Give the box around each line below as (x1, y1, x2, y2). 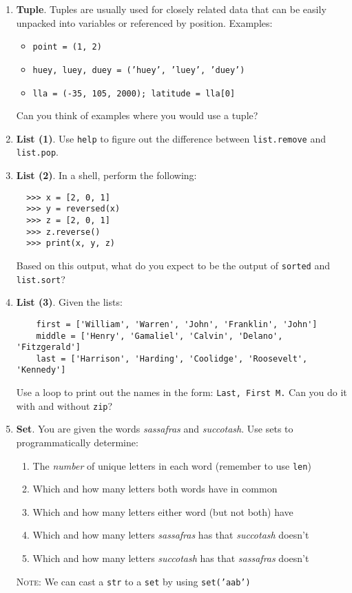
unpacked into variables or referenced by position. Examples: (16, 15, 273, 30)
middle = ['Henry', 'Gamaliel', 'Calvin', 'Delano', (36, 331, 283, 341)
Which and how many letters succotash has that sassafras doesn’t (32, 551, 309, 565)
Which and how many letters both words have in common (32, 481, 278, 496)
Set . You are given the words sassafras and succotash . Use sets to (16, 422, 293, 436)
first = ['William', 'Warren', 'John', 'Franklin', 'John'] (36, 319, 318, 329)
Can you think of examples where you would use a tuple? (16, 108, 258, 123)
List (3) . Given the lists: (16, 295, 123, 309)
